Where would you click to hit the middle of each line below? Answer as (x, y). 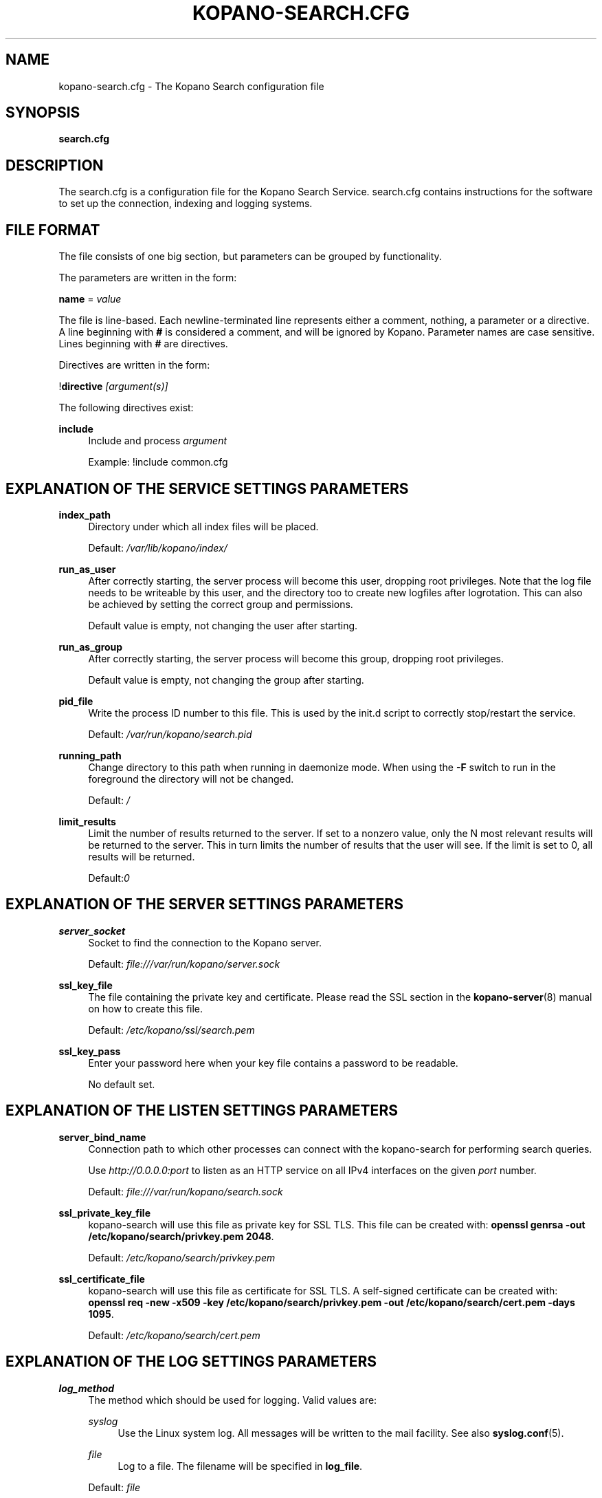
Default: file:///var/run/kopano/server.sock (184, 964)
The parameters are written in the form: (148, 278)
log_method (87, 1388)
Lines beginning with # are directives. (143, 344)
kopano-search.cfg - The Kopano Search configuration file (191, 86)
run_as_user (87, 569)
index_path (85, 514)
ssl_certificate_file (102, 1279)
